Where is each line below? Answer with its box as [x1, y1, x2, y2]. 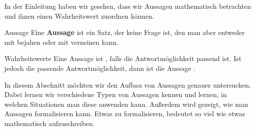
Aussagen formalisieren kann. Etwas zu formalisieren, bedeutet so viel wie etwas [4, 108, 245, 119]
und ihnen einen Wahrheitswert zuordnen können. [4, 10, 154, 21]
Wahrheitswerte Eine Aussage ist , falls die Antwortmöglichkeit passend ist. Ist [4, 53, 242, 64]
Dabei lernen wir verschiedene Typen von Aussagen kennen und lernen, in [4, 89, 227, 99]
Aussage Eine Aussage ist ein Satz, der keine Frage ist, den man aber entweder [4, 27, 245, 37]
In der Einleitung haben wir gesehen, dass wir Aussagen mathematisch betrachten [4, 1, 251, 11]
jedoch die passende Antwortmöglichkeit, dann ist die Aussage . [4, 63, 196, 73]
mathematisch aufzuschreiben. [4, 118, 95, 128]
